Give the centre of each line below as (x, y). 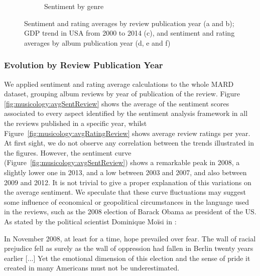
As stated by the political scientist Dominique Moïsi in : (90, 221)
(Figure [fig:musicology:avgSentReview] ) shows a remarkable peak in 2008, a (122, 162)
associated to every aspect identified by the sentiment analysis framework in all (126, 113)
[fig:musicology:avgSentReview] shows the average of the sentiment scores (117, 103)
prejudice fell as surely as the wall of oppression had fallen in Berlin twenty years (129, 248)
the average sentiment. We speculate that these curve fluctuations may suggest (125, 192)
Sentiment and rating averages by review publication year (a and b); (129, 23)
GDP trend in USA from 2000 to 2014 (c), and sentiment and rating (129, 33)
